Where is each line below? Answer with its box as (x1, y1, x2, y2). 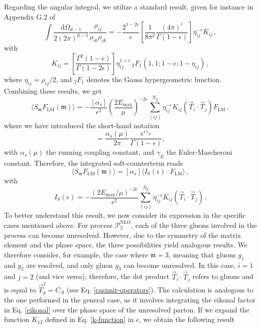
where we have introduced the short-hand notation (4, 120, 160, 130)
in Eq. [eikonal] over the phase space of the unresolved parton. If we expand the (4, 304, 249, 314)
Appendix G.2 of (4, 11, 56, 22)
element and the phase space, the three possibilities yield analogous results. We (4, 239, 247, 250)
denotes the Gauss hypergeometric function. (86, 74, 222, 84)
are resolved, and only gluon (26, 259, 113, 270)
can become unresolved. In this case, (123, 259, 236, 270)
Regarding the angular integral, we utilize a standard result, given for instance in (4, 2, 253, 12)
